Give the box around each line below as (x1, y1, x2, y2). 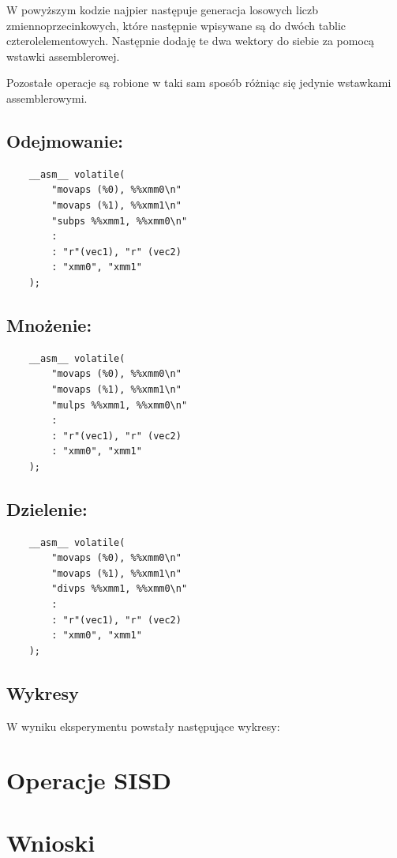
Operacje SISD (6, 764, 171, 796)
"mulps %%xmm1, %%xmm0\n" (51, 399, 188, 411)
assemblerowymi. (6, 89, 88, 106)
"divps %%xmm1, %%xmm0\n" (51, 583, 188, 595)
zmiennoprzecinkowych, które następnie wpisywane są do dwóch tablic (6, 17, 346, 33)
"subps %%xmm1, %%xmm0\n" (51, 215, 188, 227)
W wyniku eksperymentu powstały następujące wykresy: (6, 717, 280, 734)
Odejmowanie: (6, 128, 123, 152)
